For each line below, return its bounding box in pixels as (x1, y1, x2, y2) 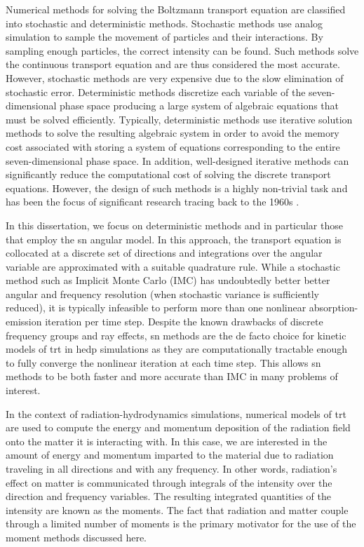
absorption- (309, 300, 358, 315)
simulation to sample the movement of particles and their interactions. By (6, 29, 323, 44)
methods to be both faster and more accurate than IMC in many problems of (6, 369, 338, 384)
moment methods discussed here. (6, 529, 147, 544)
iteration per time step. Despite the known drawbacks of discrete (45, 314, 323, 329)
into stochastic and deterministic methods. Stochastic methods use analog (6, 15, 323, 30)
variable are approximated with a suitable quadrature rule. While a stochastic (6, 259, 340, 273)
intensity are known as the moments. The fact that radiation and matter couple (6, 502, 349, 517)
